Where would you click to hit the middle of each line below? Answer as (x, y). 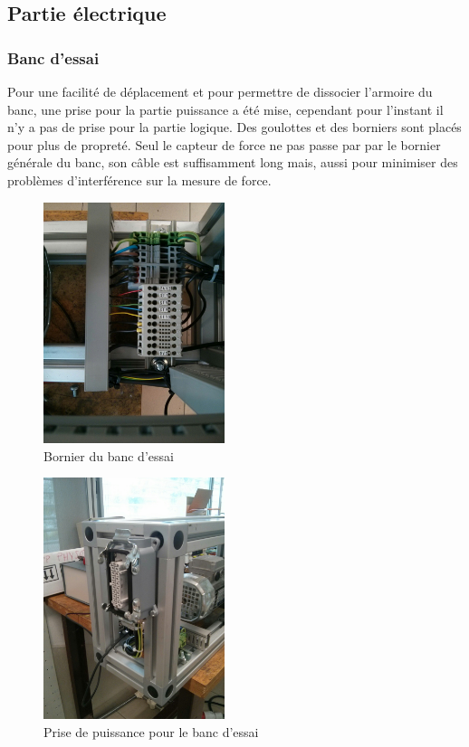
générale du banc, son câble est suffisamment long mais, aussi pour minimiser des (233, 162)
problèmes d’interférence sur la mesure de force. (139, 180)
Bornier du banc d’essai (109, 455)
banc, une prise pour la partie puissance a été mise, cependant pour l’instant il (225, 109)
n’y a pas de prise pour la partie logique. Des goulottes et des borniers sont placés (234, 127)
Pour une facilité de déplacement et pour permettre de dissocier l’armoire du (220, 91)
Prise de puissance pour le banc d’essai (151, 731)
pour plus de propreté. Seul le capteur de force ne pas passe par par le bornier (224, 144)
